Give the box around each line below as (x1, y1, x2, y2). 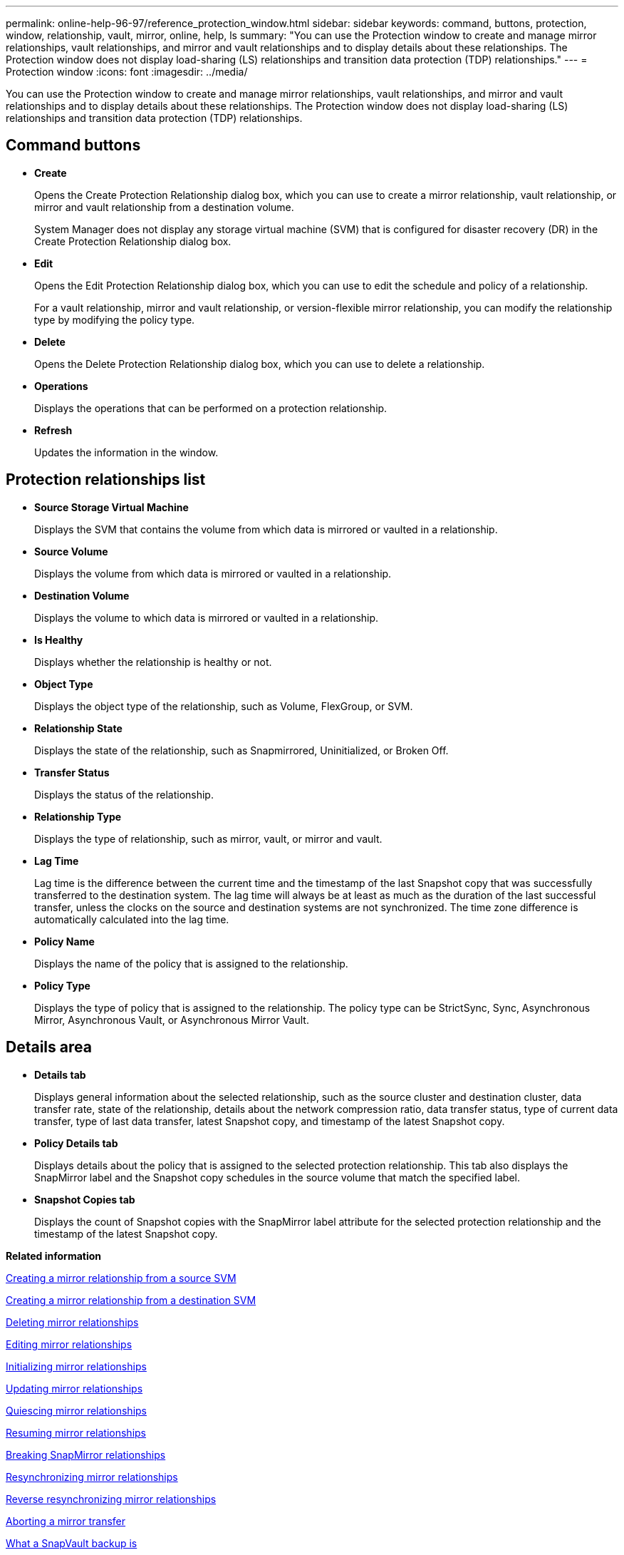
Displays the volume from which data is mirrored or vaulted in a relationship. (34, 567, 392, 580)
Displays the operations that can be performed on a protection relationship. (34, 401, 388, 414)
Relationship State (34, 722, 123, 734)
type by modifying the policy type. (34, 313, 195, 326)
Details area (6, 1038, 92, 1057)
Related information (6, 1249, 102, 1262)
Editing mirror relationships (6, 1338, 132, 1350)
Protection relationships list (6, 471, 206, 489)
